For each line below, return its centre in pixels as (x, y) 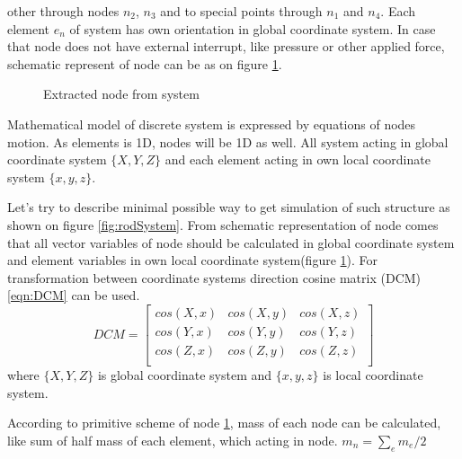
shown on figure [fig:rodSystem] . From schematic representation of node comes (223, 224)
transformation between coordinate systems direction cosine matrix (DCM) (214, 277)
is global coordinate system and (185, 375)
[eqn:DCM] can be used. (74, 295)
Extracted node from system (121, 94)
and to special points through (241, 11)
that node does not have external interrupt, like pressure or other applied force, (226, 46)
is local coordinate (373, 375)
